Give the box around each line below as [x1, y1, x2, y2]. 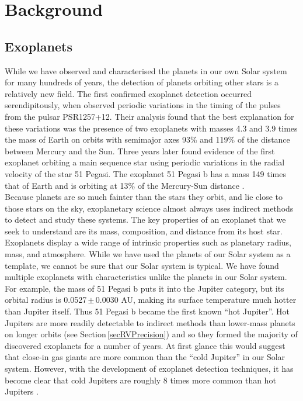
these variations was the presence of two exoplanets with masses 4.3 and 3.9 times [5, 122, 298, 134]
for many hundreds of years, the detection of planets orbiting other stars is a [5, 76, 278, 88]
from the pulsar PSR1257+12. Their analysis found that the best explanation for [5, 110, 294, 122]
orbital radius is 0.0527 [5, 293, 87, 306]
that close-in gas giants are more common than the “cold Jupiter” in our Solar [5, 351, 285, 363]
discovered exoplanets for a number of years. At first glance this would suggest [5, 339, 285, 351]
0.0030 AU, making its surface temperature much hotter [95, 293, 297, 306]
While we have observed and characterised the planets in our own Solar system [5, 64, 287, 77]
